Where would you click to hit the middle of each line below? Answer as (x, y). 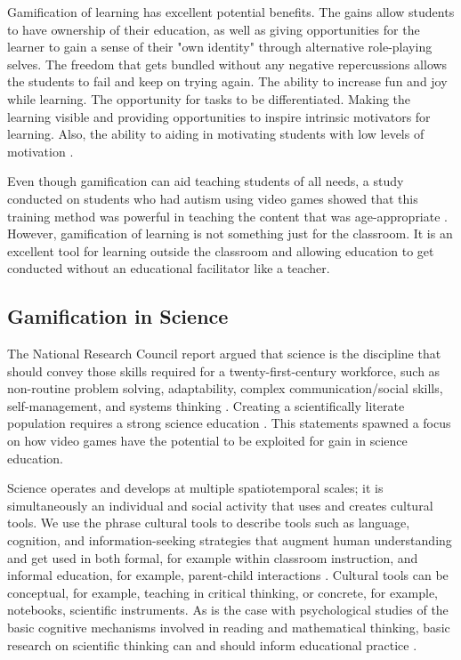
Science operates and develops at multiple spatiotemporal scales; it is (195, 488)
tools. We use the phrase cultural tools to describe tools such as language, (209, 523)
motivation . (40, 151)
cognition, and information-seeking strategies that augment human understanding (230, 540)
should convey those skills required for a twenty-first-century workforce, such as (224, 370)
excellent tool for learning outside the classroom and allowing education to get (221, 250)
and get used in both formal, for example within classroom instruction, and (213, 557)
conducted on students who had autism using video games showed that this (213, 198)
